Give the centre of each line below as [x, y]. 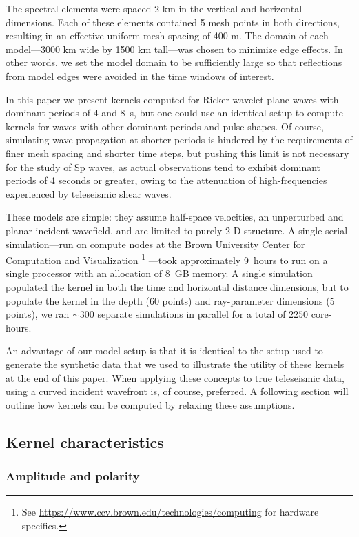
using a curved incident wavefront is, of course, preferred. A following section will [177, 391]
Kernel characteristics [85, 442]
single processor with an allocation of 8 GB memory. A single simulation [159, 273]
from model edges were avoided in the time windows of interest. [140, 75]
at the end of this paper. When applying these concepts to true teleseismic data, [175, 377]
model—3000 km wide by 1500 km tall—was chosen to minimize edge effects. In [174, 49]
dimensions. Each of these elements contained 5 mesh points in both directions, [173, 22]
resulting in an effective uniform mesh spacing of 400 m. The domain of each [167, 36]
